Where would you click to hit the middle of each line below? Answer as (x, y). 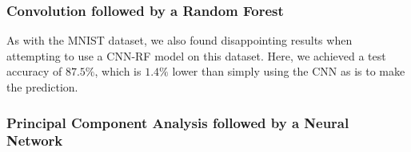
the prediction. (42, 87)
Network (35, 140)
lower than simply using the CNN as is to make (289, 71)
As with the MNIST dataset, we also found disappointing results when (180, 40)
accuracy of (34, 71)
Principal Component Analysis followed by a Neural (178, 122)
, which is (118, 71)
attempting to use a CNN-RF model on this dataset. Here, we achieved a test (196, 55)
